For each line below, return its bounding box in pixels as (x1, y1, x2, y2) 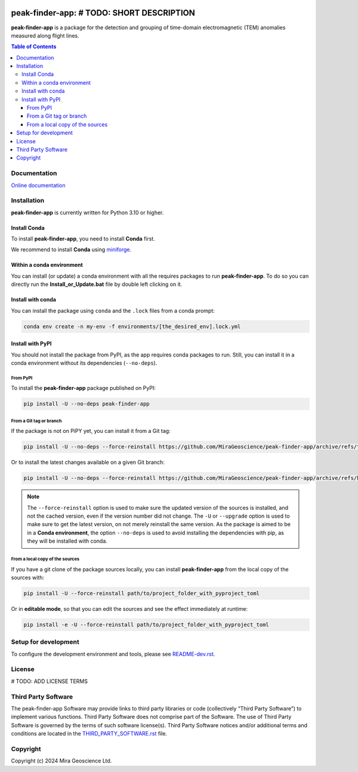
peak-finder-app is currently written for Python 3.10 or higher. (11, 209, 164, 216)
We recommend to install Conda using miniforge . (11, 246, 132, 253)
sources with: (11, 574, 45, 581)
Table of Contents (11, 43, 57, 50)
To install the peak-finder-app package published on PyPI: (11, 385, 156, 392)
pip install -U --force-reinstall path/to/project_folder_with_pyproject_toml (23, 590, 260, 596)
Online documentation (11, 182, 66, 189)
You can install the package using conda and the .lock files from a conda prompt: (11, 307, 215, 314)
